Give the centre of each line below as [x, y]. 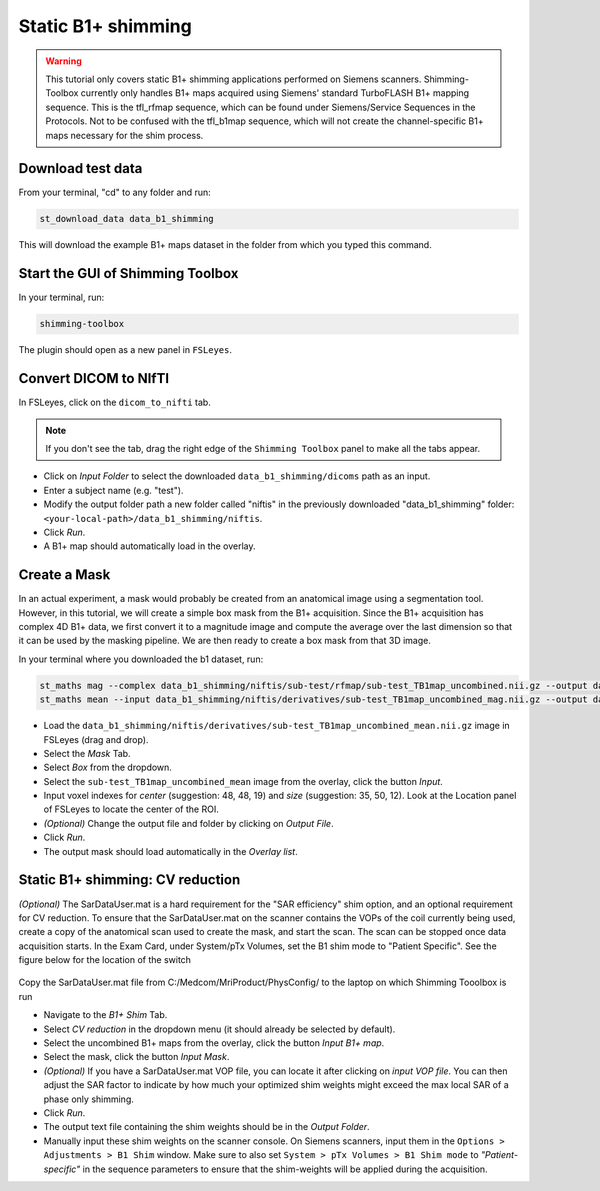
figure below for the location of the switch [105, 960]
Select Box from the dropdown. [107, 767]
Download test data [80, 168]
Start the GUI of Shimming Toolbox [128, 273]
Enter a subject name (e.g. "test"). [113, 490]
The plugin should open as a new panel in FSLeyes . [125, 350]
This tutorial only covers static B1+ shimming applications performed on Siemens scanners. [233, 79]
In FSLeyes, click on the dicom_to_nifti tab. [115, 402]
